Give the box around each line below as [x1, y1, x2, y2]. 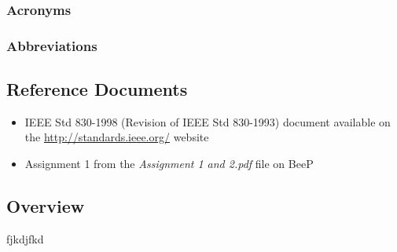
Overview [6, 194, 85, 218]
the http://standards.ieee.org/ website [24, 129, 209, 145]
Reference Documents [6, 77, 188, 101]
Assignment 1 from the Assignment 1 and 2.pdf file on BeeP [24, 155, 314, 172]
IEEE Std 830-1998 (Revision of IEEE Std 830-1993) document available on [24, 113, 391, 130]
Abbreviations [6, 35, 97, 55]
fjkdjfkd [6, 230, 44, 247]
